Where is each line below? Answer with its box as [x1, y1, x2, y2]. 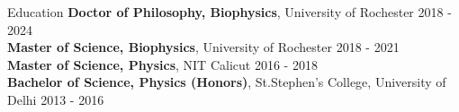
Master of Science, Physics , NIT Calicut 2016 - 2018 [7, 55, 318, 73]
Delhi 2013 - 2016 [7, 90, 104, 108]
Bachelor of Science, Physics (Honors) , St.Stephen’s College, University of [7, 73, 446, 91]
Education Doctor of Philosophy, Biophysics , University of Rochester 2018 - [7, 3, 452, 21]
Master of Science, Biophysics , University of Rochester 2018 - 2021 [7, 38, 400, 56]
